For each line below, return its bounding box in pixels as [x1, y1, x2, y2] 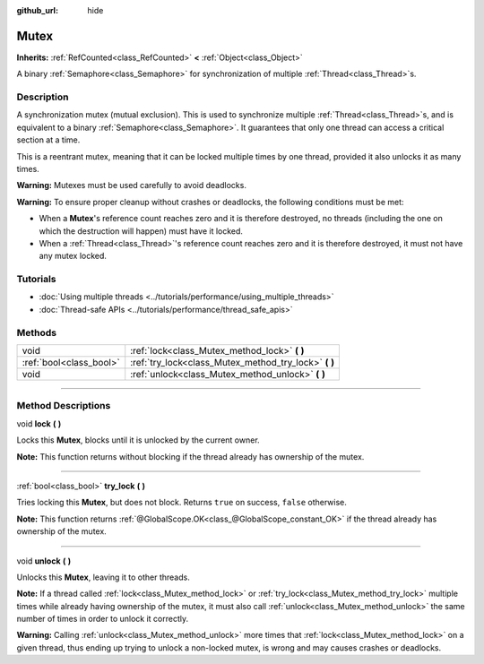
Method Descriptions [16, 400, 111, 412]
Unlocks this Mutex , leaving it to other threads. [16, 572, 190, 582]
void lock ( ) [16, 418, 62, 429]
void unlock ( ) [16, 556, 72, 566]
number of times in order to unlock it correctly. [16, 614, 189, 625]
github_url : [16, 5, 58, 15]
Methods [16, 326, 57, 339]
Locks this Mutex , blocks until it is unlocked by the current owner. [16, 435, 260, 445]
